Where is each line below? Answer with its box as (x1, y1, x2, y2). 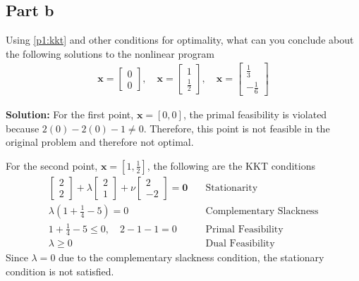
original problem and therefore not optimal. (6, 135, 194, 149)
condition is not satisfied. (6, 264, 114, 279)
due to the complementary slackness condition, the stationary (59, 250, 324, 265)
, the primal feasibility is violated (183, 107, 327, 122)
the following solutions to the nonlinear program (6, 46, 214, 61)
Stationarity (205, 182, 258, 193)
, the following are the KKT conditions (147, 158, 315, 173)
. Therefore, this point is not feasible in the (143, 120, 330, 135)
